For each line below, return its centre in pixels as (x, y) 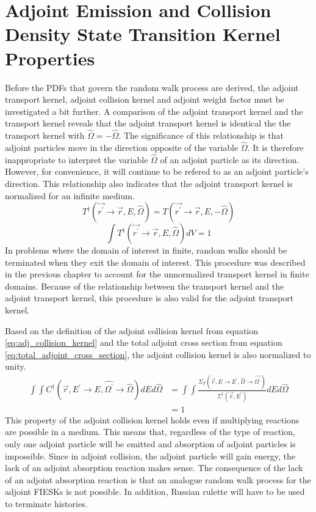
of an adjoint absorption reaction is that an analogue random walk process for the (158, 479)
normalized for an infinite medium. (70, 195)
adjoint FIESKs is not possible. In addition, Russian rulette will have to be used (155, 492)
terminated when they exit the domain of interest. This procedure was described (155, 262)
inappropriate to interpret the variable (77, 159)
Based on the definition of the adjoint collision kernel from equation (132, 330)
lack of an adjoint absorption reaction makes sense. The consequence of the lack (154, 468)
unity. (16, 366)
